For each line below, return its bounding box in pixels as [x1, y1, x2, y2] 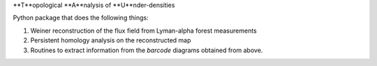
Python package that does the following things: [13, 14, 149, 22]
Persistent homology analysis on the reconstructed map [30, 36, 191, 44]
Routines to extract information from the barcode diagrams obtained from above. [30, 46, 263, 54]
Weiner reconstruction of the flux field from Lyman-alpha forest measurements [30, 26, 258, 35]
